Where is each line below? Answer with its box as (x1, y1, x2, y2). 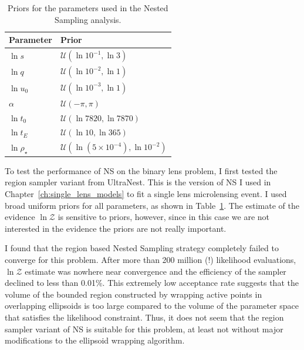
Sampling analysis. (55, 13, 121, 25)
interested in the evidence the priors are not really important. (5, 222, 227, 234)
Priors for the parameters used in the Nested (7, 2, 168, 14)
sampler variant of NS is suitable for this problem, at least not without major (5, 322, 283, 335)
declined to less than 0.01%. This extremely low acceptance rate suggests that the (5, 276, 299, 289)
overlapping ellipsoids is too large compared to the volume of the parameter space (5, 299, 299, 312)
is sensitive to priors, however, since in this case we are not (58, 211, 270, 223)
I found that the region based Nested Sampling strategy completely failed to (5, 242, 279, 254)
